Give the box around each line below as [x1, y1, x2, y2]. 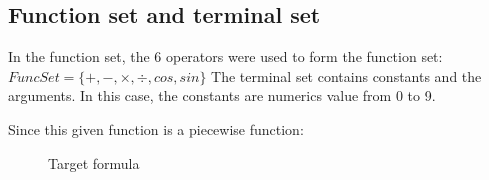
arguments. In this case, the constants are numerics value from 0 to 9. [8, 85, 436, 106]
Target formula [48, 152, 140, 173]
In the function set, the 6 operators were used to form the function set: [8, 46, 443, 67]
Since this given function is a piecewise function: [8, 118, 304, 139]
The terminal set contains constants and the [211, 65, 482, 86]
